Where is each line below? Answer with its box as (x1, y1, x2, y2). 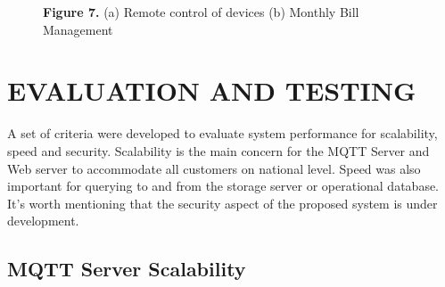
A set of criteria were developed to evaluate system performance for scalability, (7, 124, 438, 143)
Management (43, 20, 113, 38)
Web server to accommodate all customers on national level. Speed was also (7, 159, 421, 177)
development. (7, 211, 79, 230)
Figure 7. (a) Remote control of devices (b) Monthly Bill (43, 3, 359, 20)
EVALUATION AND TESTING (7, 72, 416, 109)
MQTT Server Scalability (7, 255, 246, 283)
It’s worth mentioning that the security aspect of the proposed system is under (7, 193, 438, 212)
